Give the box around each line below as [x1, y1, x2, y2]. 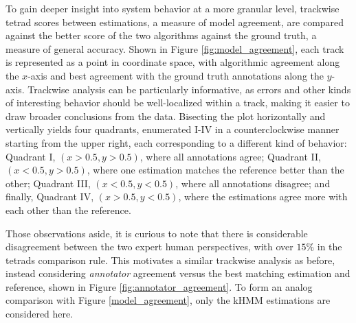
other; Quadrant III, [5, 176, 91, 190]
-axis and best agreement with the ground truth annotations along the [27, 68, 324, 82]
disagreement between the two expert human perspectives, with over [5, 239, 293, 254]
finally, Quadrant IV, [5, 189, 94, 204]
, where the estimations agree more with [178, 189, 348, 204]
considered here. [5, 307, 74, 321]
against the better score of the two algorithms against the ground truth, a [5, 28, 317, 43]
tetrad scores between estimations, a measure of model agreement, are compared [5, 14, 344, 29]
